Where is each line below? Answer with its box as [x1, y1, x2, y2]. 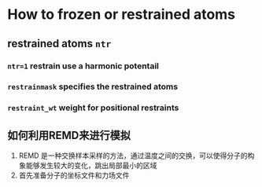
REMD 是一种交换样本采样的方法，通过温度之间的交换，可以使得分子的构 [18, 151, 255, 160]
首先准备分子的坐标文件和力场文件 [18, 170, 130, 180]
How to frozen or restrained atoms [7, 5, 236, 24]
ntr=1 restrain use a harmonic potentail [7, 60, 159, 71]
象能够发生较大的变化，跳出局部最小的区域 [18, 161, 157, 170]
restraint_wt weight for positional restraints [7, 102, 179, 113]
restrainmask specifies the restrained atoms [7, 81, 179, 92]
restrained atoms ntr [7, 37, 112, 50]
